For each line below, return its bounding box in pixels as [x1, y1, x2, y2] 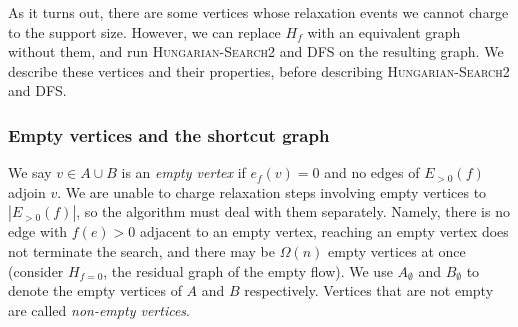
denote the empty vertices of [8, 280, 182, 301]
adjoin [8, 181, 46, 202]
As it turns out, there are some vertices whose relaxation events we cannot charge [8, 2, 509, 22]
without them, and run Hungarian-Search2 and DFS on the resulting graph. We [8, 41, 504, 62]
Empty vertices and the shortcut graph [8, 122, 330, 147]
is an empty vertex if [121, 162, 246, 183]
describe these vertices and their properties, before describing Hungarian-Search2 [8, 60, 510, 81]
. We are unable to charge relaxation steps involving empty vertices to [57, 181, 487, 202]
